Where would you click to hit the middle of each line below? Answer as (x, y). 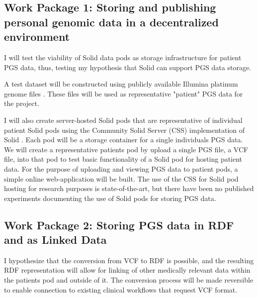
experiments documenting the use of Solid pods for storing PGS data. (110, 198)
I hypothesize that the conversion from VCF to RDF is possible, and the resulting (129, 260)
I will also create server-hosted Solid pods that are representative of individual (123, 120)
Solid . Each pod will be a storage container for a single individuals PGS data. (124, 140)
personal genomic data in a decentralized (111, 22)
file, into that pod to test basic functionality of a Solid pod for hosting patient (123, 159)
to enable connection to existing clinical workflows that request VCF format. (121, 289)
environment (37, 37)
